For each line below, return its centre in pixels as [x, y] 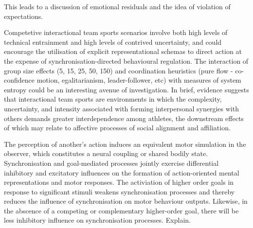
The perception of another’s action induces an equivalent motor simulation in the [125, 144]
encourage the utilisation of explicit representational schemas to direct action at [123, 51]
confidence [19, 80]
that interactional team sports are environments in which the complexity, [113, 99]
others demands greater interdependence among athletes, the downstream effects [124, 118]
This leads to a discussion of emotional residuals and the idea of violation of [117, 6]
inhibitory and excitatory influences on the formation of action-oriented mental [122, 172]
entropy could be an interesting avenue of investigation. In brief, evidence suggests [126, 89]
